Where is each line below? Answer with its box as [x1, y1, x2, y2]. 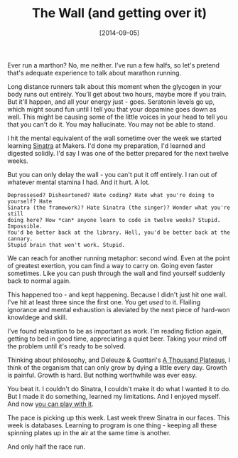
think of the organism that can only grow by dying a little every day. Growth [7, 363, 227, 371]
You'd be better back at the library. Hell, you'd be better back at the [7, 229, 231, 236]
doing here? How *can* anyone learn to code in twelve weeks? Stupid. [7, 216, 221, 223]
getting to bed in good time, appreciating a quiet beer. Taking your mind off [7, 334, 227, 343]
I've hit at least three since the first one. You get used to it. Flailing [7, 297, 201, 307]
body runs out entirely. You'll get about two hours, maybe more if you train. [7, 90, 227, 98]
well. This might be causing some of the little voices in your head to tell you [7, 112, 228, 121]
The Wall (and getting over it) [31, 5, 207, 21]
